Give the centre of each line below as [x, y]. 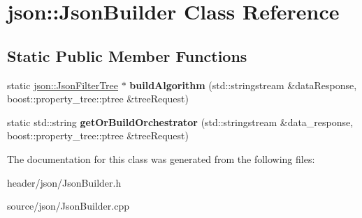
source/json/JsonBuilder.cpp [68, 206]
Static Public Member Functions [127, 55]
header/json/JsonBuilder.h [64, 182]
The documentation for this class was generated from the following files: [161, 158]
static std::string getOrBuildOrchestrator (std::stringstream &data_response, [180, 122]
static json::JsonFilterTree [63, 85]
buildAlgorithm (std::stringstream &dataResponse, [243, 85]
